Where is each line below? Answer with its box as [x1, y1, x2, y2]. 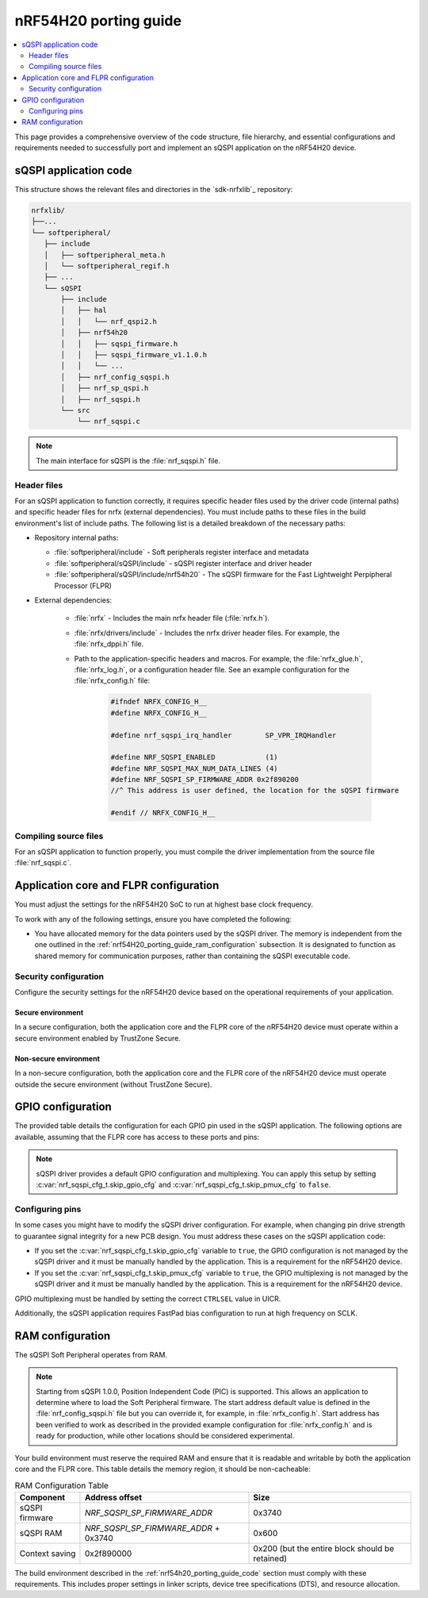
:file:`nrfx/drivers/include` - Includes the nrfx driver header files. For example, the [74, 628, 340, 637]
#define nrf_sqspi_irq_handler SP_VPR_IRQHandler [110, 730, 337, 740]
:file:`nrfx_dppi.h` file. [74, 639, 144, 649]
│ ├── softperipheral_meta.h [44, 250, 166, 260]
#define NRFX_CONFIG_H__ [110, 708, 208, 718]
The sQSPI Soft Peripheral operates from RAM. [14, 1350, 168, 1359]
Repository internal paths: [34, 533, 119, 543]
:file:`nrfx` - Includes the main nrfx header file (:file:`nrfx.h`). [74, 614, 269, 623]
